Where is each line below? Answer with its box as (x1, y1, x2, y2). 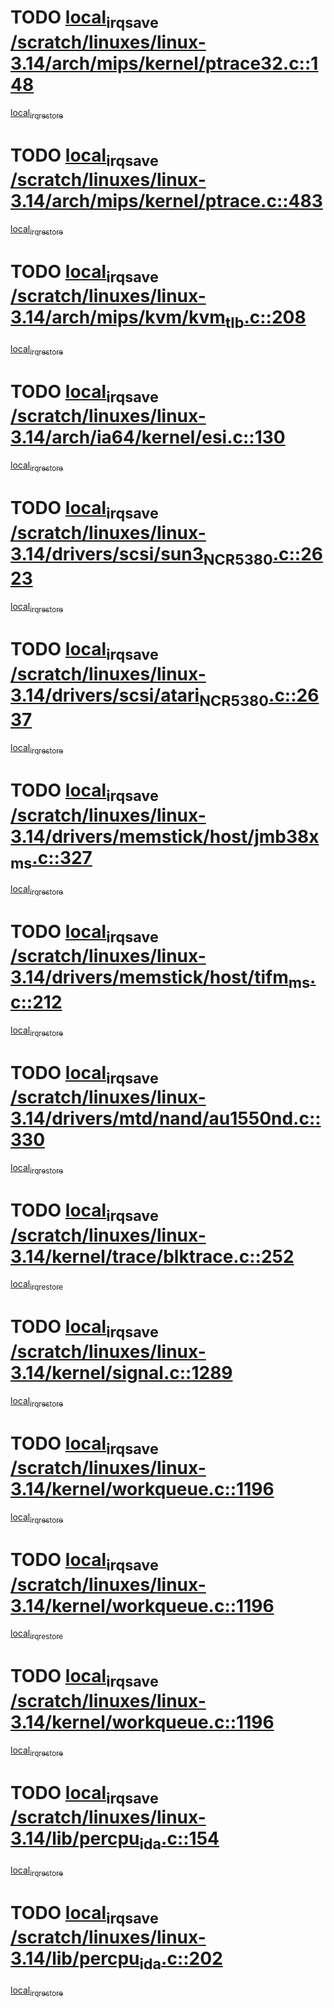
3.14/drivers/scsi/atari (10, 684, 200, 706)
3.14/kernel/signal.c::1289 (10, 1362, 233, 1385)
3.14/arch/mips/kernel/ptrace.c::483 (10, 190, 323, 213)
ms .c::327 (10, 846, 93, 873)
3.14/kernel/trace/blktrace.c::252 (10, 1245, 295, 1268)
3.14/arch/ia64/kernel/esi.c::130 (10, 426, 286, 449)
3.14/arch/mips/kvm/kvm (10, 306, 226, 329)
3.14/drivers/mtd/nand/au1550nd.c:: (10, 1107, 322, 1130)
